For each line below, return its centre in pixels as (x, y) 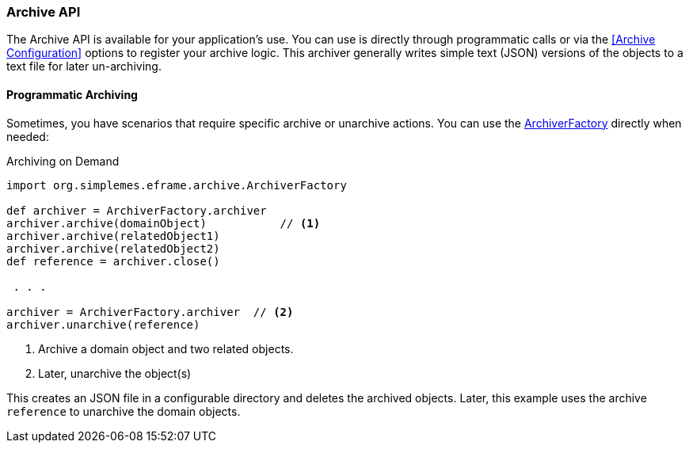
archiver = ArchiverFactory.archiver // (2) (150, 312)
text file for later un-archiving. (84, 67)
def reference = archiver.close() (113, 261)
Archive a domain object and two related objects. (166, 348)
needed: (28, 136)
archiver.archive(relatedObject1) (113, 236)
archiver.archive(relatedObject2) (113, 248)
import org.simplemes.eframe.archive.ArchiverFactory (177, 185)
